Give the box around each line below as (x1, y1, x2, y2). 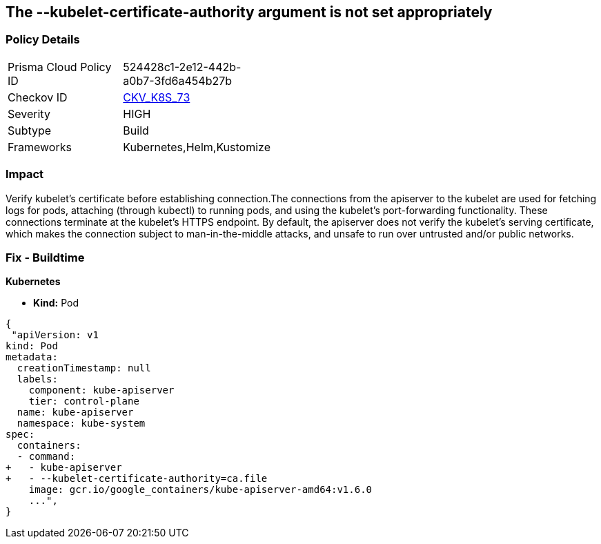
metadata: (6, 351, 58, 363)
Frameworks (8, 139, 72, 154)
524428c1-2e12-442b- (123, 59, 242, 74)
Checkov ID (8, 90, 68, 104)
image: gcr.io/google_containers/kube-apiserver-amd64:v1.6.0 (28, 484, 373, 496)
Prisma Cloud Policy (8, 59, 112, 74)
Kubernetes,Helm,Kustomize (123, 139, 270, 154)
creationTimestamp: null (17, 362, 151, 374)
